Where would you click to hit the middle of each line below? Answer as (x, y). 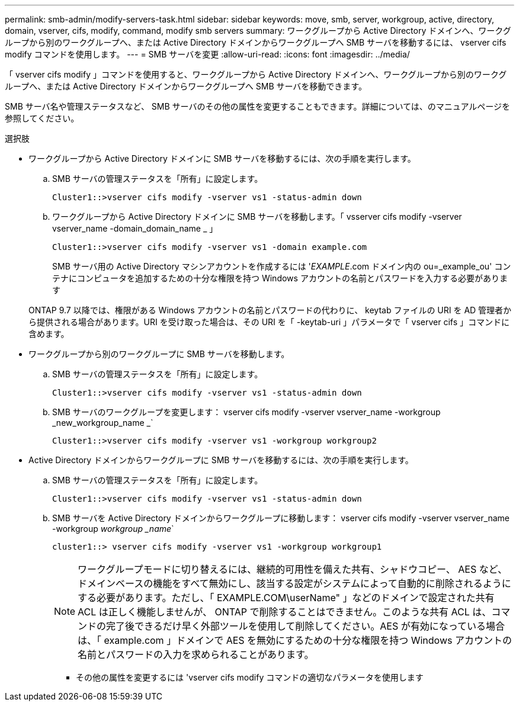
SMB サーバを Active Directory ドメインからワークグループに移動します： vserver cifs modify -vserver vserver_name (281, 518)
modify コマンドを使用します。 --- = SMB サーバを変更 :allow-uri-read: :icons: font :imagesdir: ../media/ (207, 54)
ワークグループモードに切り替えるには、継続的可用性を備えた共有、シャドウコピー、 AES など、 (292, 569)
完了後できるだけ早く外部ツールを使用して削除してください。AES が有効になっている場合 (305, 626)
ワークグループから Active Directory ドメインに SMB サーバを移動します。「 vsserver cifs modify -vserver (257, 216)
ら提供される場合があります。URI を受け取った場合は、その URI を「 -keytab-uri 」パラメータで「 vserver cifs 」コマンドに (269, 322)
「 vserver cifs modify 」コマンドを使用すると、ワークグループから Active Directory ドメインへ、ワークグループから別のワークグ (256, 74)
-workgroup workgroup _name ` (113, 529)
